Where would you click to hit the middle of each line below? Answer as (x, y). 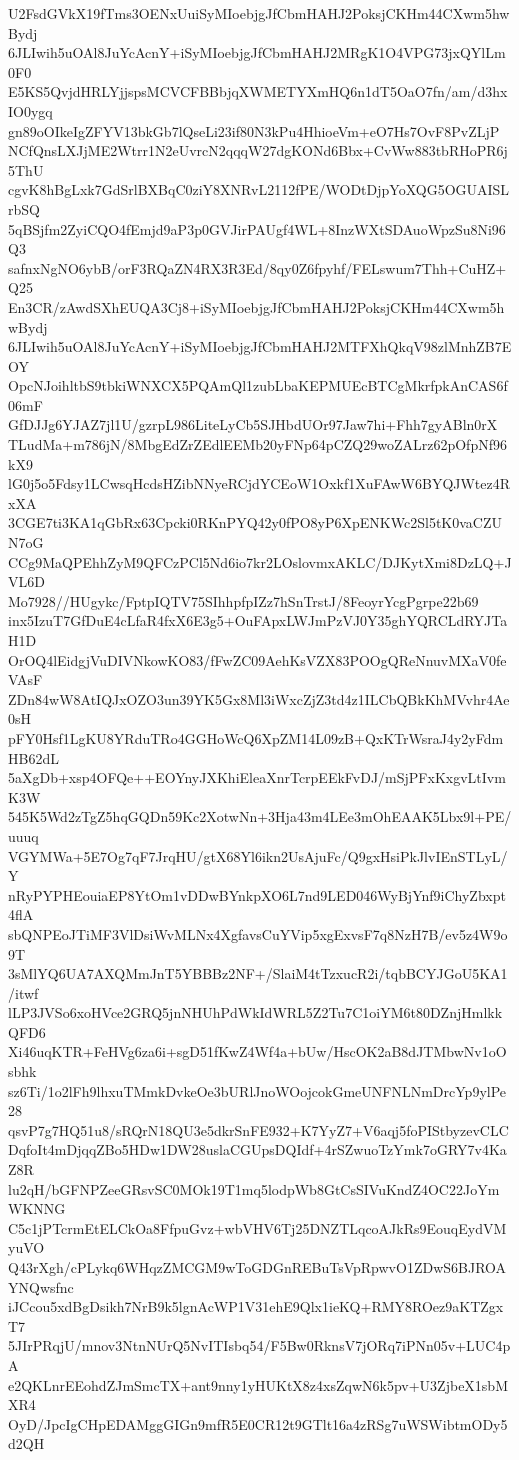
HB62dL (33, 757)
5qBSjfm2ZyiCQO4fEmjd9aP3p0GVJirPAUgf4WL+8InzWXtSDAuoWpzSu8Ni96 (257, 228)
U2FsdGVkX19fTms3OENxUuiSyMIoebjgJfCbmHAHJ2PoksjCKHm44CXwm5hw (259, 13)
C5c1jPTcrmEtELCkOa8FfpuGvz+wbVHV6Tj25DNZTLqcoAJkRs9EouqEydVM (257, 1227)
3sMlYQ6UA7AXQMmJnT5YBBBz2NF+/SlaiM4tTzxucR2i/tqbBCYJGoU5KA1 (258, 973)
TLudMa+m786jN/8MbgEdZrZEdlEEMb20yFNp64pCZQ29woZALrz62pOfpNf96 (257, 444)
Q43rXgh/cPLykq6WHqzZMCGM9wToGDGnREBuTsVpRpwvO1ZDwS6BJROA (257, 1267)
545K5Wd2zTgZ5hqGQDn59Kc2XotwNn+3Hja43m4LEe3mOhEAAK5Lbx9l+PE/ (260, 816)
